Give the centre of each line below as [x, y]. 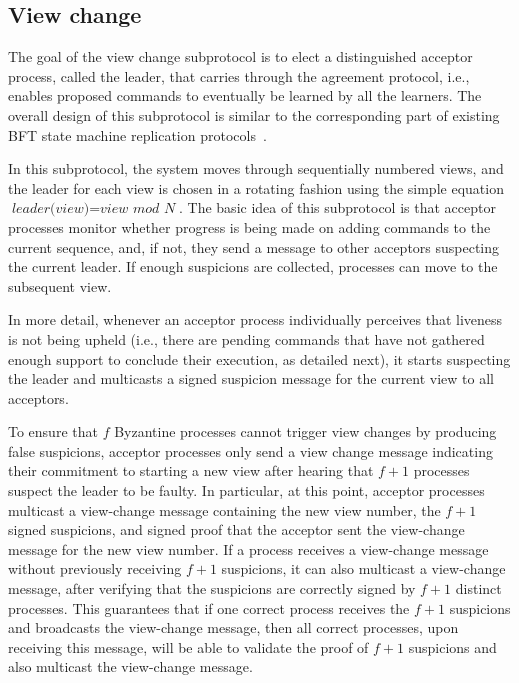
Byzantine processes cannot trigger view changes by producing [305, 431]
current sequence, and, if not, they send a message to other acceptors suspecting [254, 246]
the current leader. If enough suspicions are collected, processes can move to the [253, 266]
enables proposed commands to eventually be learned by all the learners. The [245, 95]
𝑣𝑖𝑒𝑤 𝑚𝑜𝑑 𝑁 [138, 209]
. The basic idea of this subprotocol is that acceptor [337, 207]
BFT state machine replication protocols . [137, 134]
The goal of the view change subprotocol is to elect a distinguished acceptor [240, 56]
